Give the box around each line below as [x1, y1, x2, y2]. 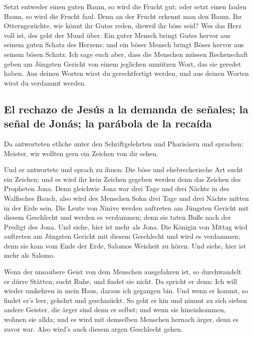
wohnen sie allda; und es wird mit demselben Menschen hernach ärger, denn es [4, 314, 239, 324]
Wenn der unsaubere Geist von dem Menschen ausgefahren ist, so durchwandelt [4, 266, 241, 277]
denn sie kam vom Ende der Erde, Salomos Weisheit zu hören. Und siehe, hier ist [4, 240, 246, 250]
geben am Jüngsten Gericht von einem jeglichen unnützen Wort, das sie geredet [4, 58, 241, 69]
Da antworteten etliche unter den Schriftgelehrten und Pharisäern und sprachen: [4, 138, 244, 148]
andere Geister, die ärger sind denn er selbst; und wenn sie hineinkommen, [4, 304, 226, 315]
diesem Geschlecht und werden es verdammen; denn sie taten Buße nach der [4, 212, 231, 222]
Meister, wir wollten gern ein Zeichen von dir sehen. [4, 148, 159, 158]
